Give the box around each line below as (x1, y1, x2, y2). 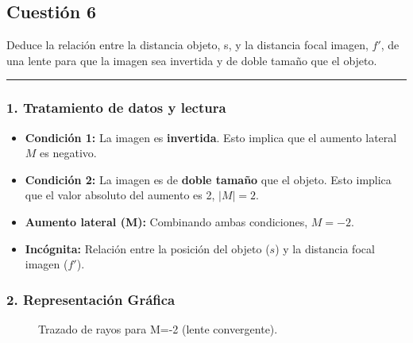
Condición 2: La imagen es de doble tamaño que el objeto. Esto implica (25, 171, 392, 187)
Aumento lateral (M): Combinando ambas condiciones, (25, 213, 308, 229)
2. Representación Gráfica (6, 289, 176, 309)
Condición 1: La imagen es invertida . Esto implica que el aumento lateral (25, 129, 397, 145)
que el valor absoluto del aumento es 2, (25, 187, 215, 203)
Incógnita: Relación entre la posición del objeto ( (25, 240, 270, 256)
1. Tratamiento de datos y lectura (6, 98, 226, 118)
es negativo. (40, 145, 97, 161)
